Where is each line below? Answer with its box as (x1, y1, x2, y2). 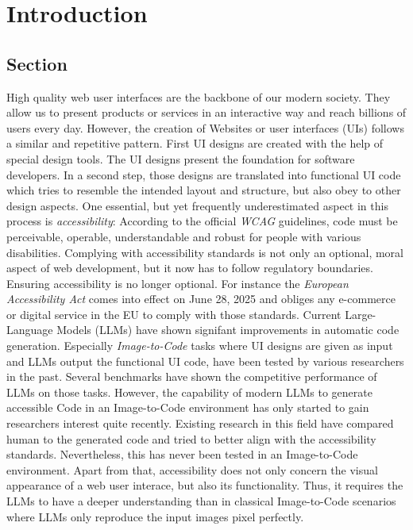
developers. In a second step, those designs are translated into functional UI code (6, 166, 401, 182)
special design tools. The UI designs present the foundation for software (6, 150, 355, 167)
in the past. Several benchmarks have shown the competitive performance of (6, 368, 377, 385)
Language (6, 321, 53, 338)
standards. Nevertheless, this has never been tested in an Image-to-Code (6, 446, 358, 463)
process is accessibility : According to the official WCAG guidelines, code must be (6, 213, 398, 229)
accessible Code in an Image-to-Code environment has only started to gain (6, 399, 369, 416)
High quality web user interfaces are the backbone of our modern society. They (6, 88, 391, 105)
